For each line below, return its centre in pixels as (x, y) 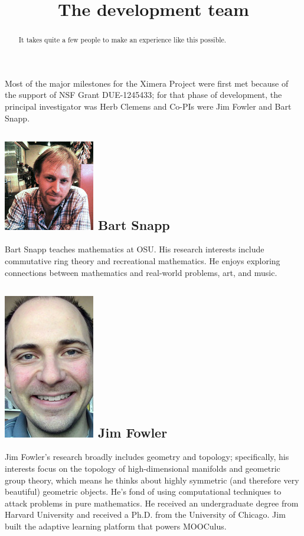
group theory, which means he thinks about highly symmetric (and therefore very (152, 480)
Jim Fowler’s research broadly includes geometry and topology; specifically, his (147, 457)
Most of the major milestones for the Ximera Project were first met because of (147, 83)
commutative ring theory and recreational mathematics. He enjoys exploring (143, 261)
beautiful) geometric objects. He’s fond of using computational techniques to (143, 491)
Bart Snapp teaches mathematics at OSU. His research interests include (135, 249)
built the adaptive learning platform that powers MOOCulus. (116, 526)
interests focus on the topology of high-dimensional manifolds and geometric (143, 468)
